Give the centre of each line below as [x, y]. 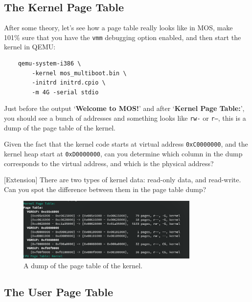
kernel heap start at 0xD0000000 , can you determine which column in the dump [123, 153]
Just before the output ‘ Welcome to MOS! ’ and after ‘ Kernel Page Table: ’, [124, 108]
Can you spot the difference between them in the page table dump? [105, 189]
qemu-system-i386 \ [49, 64]
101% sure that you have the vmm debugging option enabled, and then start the [123, 37]
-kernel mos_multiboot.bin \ [79, 73]
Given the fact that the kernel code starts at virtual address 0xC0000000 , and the [126, 144]
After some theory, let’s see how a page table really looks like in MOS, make [118, 28]
